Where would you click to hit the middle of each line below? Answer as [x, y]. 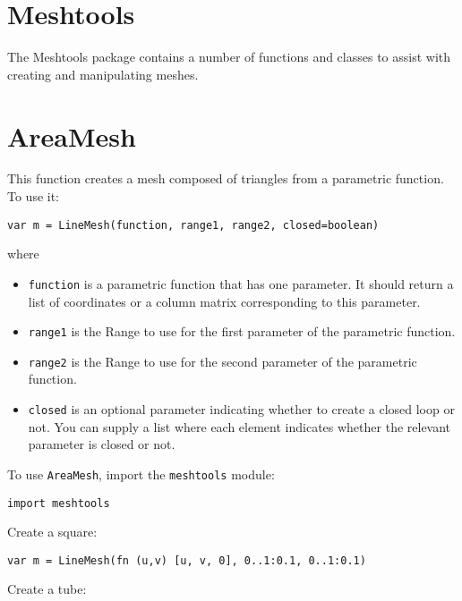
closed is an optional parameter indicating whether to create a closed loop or [241, 409]
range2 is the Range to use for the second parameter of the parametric [222, 361]
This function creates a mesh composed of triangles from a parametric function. [226, 178]
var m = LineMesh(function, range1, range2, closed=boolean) [193, 225]
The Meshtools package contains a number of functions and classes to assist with [229, 57]
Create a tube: [47, 589]
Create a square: [52, 532]
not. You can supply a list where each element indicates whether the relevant [240, 426]
